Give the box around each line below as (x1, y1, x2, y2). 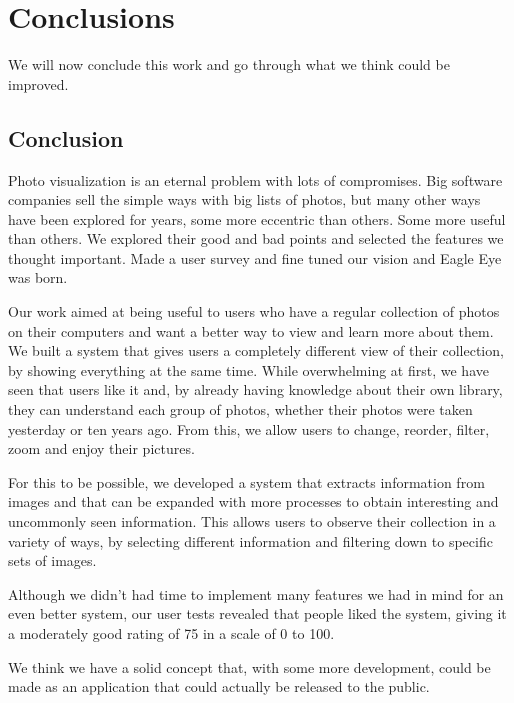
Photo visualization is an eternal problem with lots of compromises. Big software (8, 169, 503, 190)
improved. (8, 73, 69, 94)
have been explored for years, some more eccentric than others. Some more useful (8, 208, 506, 229)
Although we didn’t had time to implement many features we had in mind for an (8, 583, 504, 604)
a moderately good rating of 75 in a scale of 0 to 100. (8, 622, 335, 643)
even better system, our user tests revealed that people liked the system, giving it (8, 603, 507, 624)
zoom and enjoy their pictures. (8, 438, 195, 459)
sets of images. (8, 550, 97, 571)
